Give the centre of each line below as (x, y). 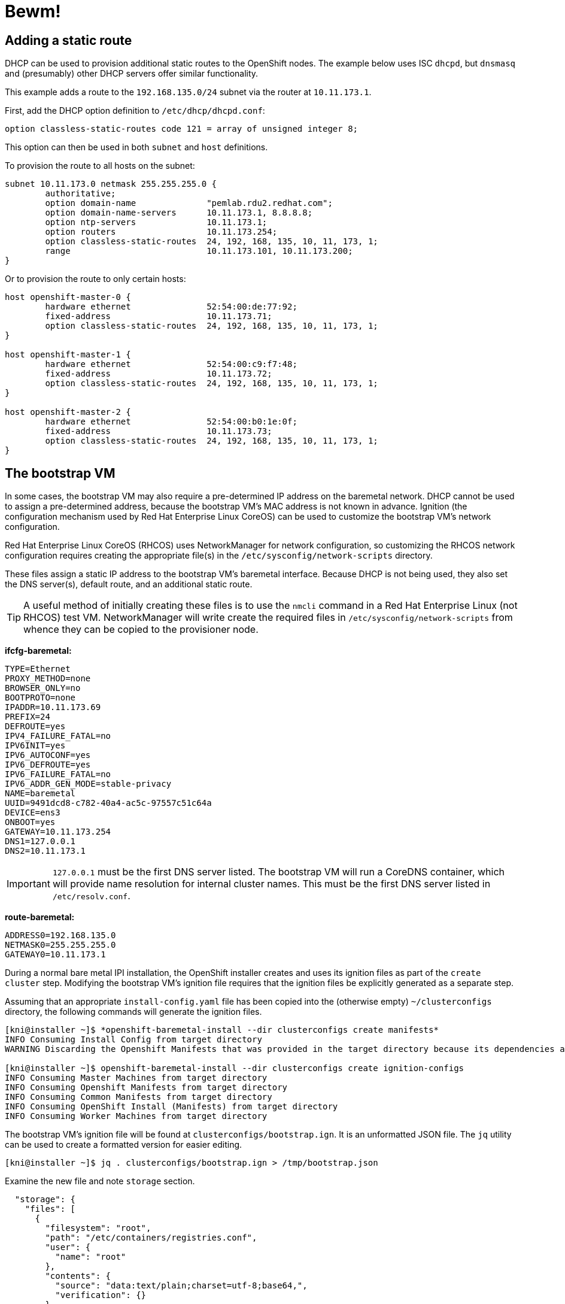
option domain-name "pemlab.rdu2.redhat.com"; (189, 203)
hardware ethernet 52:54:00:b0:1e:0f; (171, 422)
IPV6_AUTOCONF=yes (48, 755)
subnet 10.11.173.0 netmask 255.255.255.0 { (111, 184)
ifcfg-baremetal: (38, 651)
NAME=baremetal (40, 794)
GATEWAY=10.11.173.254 (58, 832)
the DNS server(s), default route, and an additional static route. (129, 584)
